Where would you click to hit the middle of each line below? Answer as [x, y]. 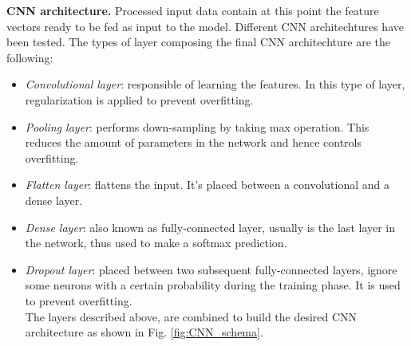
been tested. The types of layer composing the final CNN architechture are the [199, 42]
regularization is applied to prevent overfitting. [139, 99]
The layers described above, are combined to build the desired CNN [191, 316]
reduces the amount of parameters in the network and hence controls [193, 142]
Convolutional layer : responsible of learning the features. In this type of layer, [215, 84]
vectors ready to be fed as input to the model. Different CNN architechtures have [205, 26]
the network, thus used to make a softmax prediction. [156, 243]
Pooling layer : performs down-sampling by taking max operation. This [197, 126]
